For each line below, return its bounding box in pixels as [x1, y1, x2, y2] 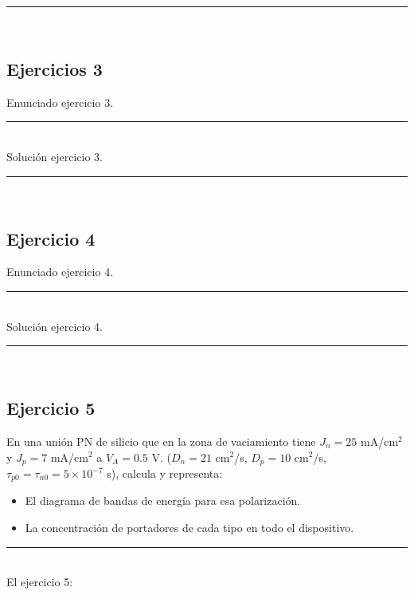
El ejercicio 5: [6, 573, 73, 590]
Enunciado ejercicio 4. [6, 263, 114, 280]
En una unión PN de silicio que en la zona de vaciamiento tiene [6, 432, 316, 449]
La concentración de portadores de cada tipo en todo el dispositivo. [25, 519, 354, 536]
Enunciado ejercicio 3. [6, 93, 114, 110]
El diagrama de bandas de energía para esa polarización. [25, 492, 301, 509]
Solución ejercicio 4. [6, 317, 103, 334]
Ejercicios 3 [6, 56, 103, 81]
